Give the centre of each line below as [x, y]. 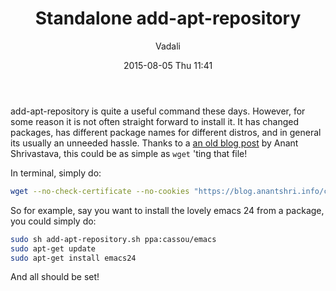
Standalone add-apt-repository [168, 18]
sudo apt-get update [53, 248]
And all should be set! [55, 277]
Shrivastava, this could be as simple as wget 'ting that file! [129, 153]
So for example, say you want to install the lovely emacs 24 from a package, [167, 210]
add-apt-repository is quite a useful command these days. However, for [158, 111]
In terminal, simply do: [56, 173]
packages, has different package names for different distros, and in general [166, 132]
